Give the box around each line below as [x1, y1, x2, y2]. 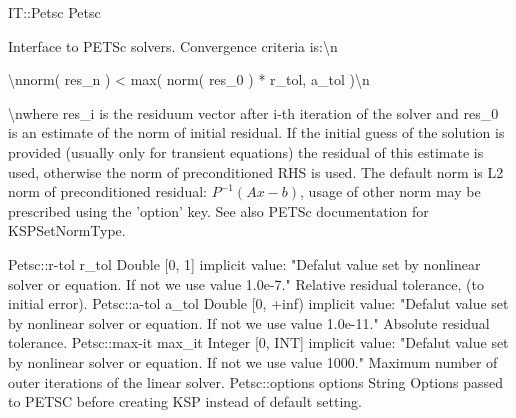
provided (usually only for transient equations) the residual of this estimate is [8, 141, 484, 162]
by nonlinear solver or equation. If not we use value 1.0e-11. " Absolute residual [8, 312, 490, 333]
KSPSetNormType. [8, 220, 126, 241]
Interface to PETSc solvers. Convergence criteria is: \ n [8, 35, 338, 56]
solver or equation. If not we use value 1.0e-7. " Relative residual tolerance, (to [8, 273, 484, 294]
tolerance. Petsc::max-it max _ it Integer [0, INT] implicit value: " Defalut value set [8, 332, 509, 353]
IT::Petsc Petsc [8, 2, 101, 22]
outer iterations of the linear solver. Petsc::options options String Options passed [8, 371, 503, 392]
